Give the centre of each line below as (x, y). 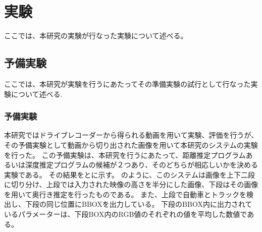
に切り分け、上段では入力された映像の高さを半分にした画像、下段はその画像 (131, 184)
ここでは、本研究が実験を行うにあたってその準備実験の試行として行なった (127, 83)
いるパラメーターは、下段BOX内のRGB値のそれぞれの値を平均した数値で (126, 214)
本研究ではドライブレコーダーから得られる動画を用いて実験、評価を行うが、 (131, 135)
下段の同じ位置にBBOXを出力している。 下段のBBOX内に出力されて (139, 204)
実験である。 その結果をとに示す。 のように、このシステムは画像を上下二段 (129, 174)
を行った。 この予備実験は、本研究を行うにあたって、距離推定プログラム (125, 155)
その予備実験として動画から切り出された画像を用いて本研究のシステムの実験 (131, 144)
